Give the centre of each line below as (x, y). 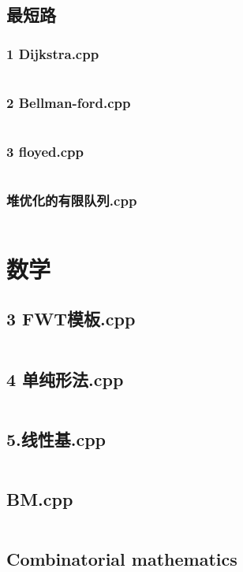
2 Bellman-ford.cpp (69, 102)
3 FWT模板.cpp (71, 319)
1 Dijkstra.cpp (53, 53)
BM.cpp (40, 499)
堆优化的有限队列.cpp (72, 201)
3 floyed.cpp (45, 152)
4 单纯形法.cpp (65, 379)
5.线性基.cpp (56, 438)
